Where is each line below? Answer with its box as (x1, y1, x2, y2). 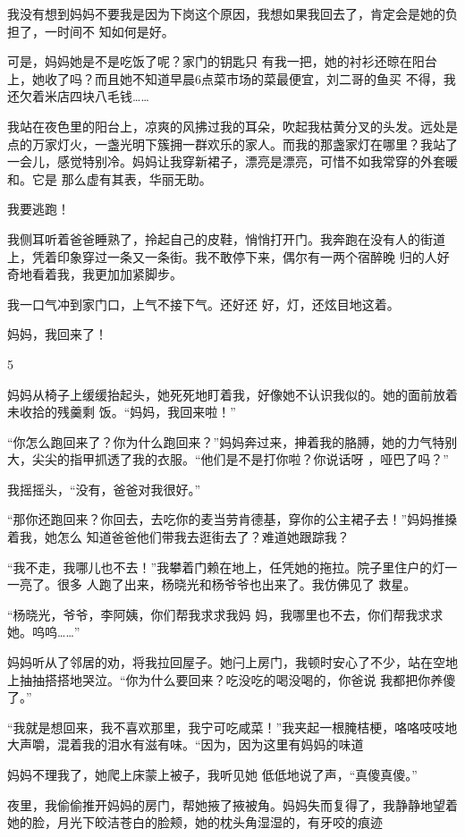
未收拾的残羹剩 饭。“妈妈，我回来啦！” (7, 402, 236, 421)
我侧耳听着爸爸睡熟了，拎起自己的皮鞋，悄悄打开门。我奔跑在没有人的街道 (7, 229, 445, 248)
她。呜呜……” (7, 622, 80, 641)
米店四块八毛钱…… (44, 87, 149, 106)
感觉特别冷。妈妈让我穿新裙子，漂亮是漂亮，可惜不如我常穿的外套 (56, 152, 445, 171)
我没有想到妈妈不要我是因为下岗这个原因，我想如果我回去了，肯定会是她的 (7, 4, 445, 22)
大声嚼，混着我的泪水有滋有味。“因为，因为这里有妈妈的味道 (7, 735, 364, 754)
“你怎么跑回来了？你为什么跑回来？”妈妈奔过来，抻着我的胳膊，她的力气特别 (7, 432, 458, 451)
